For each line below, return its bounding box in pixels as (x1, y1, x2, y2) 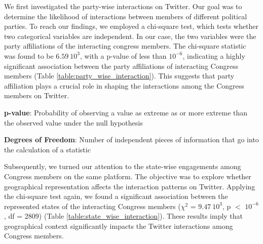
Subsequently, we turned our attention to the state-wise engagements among (4, 161, 241, 172)
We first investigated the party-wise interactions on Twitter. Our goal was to (4, 1, 242, 11)
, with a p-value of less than (80, 50, 167, 61)
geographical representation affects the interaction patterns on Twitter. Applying (4, 181, 255, 191)
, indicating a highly (182, 50, 245, 61)
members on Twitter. (4, 90, 69, 101)
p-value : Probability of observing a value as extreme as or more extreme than (4, 107, 248, 117)
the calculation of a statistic (4, 144, 91, 154)
